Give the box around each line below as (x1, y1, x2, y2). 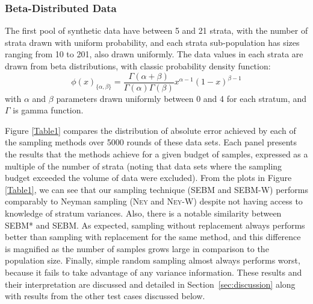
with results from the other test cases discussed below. (5, 290, 205, 302)
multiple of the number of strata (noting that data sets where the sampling (5, 159, 282, 172)
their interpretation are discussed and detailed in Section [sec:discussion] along (5, 277, 296, 290)
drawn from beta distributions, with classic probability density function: (5, 60, 271, 72)
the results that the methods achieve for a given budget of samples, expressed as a (5, 148, 308, 160)
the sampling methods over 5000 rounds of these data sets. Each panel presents (5, 136, 297, 148)
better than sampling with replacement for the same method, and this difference (5, 230, 301, 243)
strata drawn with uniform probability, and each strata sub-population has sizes (5, 36, 300, 48)
